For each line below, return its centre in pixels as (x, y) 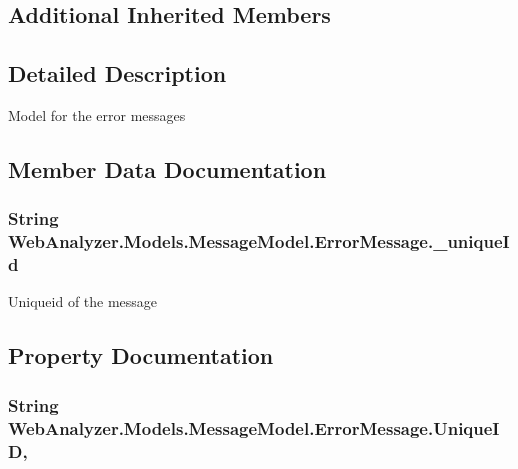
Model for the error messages (97, 114)
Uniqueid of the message (83, 301)
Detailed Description (117, 73)
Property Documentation (141, 355)
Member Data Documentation (167, 168)
